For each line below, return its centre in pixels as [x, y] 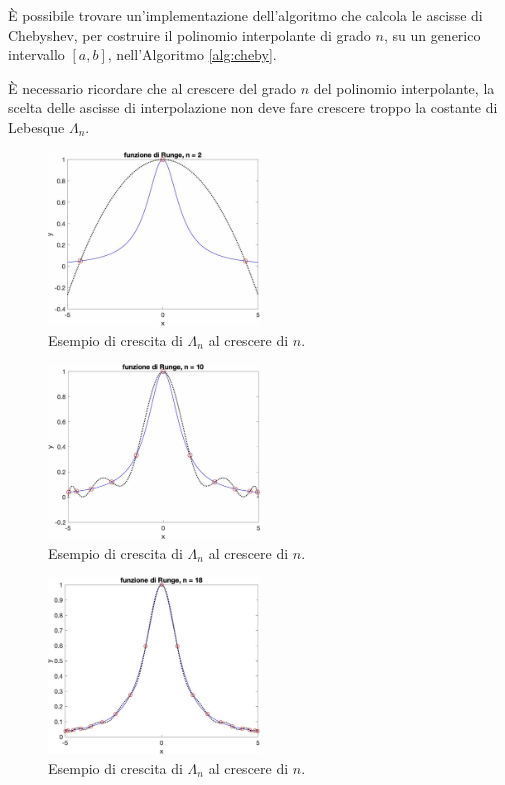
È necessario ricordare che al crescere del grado [152, 87]
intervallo [36, 54]
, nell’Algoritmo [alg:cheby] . [192, 54]
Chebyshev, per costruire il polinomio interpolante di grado [189, 34]
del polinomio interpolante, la [404, 87]
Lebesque [36, 126]
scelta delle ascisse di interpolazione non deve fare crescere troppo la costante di [253, 107]
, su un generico [432, 34]
